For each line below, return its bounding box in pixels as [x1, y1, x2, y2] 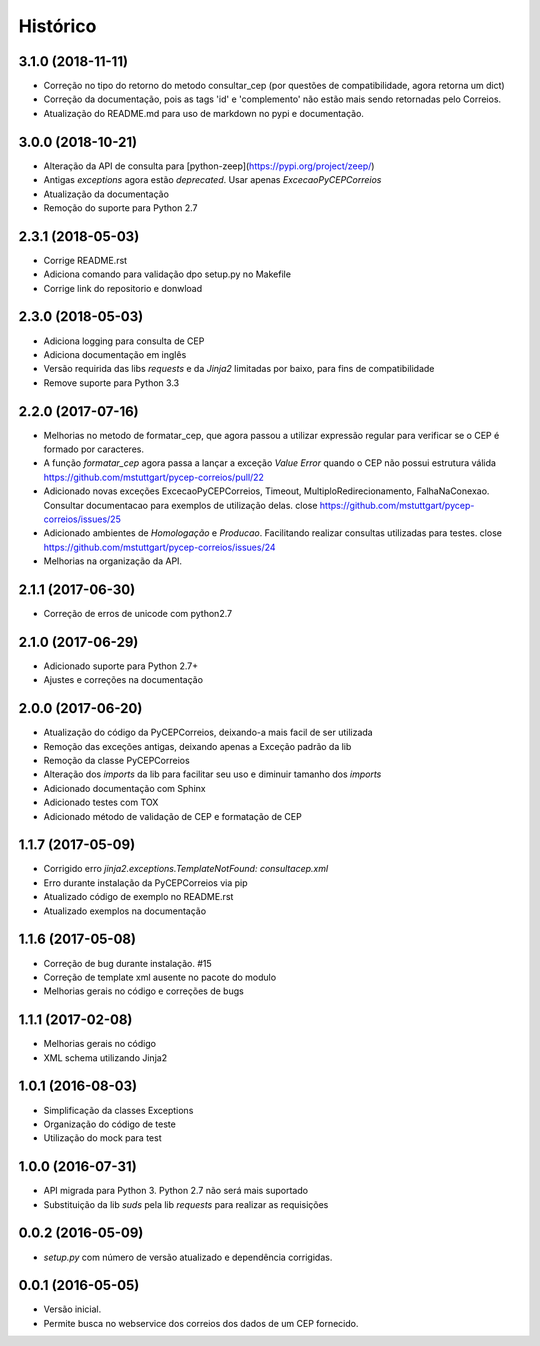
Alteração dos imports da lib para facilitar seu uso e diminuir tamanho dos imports [43, 768, 382, 780]
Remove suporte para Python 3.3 [43, 376, 180, 389]
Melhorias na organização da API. [43, 555, 183, 567]
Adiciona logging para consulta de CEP [43, 335, 205, 347]
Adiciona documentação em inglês [43, 348, 187, 360]
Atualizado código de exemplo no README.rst [43, 891, 234, 903]
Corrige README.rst [43, 254, 128, 266]
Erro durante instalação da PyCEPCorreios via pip [43, 876, 248, 889]
